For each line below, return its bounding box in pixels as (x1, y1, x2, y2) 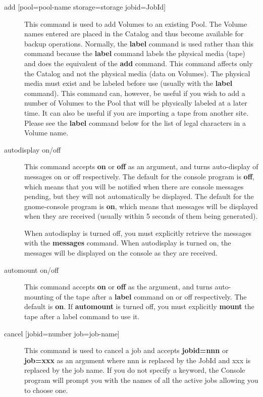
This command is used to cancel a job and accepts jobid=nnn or (24, 345, 229, 356)
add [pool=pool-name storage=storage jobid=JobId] (4, 2, 166, 12)
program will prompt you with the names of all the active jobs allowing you (24, 375, 258, 385)
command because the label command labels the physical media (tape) (24, 48, 245, 59)
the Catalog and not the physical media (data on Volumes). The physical (24, 68, 250, 78)
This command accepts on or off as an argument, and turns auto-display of (24, 161, 258, 172)
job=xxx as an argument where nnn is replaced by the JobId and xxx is (24, 355, 251, 365)
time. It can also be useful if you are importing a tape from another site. (24, 107, 249, 118)
